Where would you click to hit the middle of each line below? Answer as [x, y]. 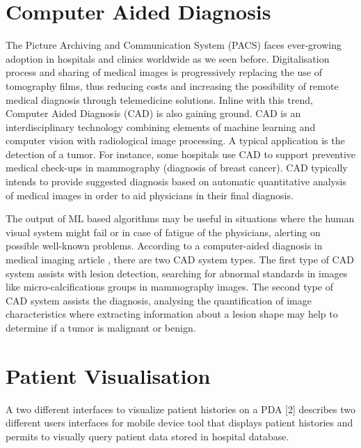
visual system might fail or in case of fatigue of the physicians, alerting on [163, 232]
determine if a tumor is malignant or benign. [101, 327]
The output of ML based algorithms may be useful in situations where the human [180, 218]
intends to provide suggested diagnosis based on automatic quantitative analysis [176, 181]
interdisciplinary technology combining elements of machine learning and [161, 126]
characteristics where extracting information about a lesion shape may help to [172, 314]
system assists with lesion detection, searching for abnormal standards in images [177, 273]
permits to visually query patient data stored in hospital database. [147, 436]
